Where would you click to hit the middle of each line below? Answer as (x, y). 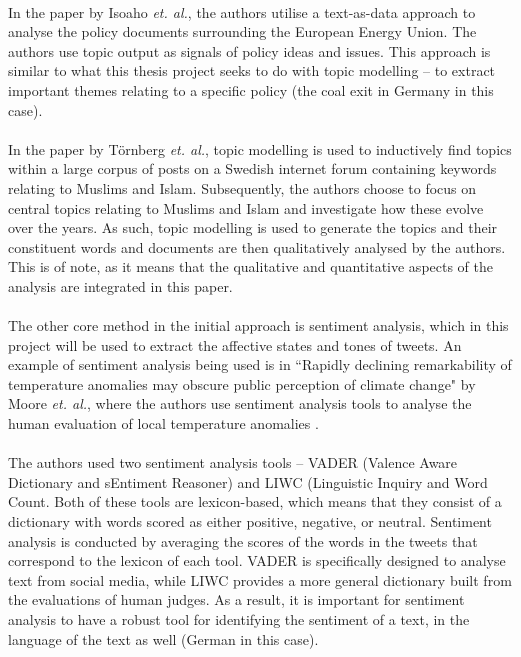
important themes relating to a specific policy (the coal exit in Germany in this (251, 89)
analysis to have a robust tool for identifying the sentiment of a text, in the (239, 619)
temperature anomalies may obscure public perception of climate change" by (242, 383)
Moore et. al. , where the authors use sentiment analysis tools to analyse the (240, 403)
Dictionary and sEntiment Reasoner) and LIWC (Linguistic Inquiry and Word (248, 481)
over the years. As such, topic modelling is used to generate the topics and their (253, 227)
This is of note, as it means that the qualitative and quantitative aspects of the (251, 266)
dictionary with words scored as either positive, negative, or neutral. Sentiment (250, 521)
